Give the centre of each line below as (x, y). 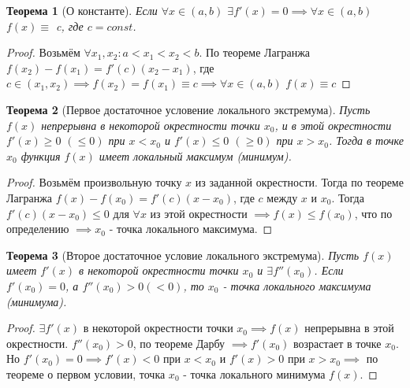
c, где (70, 26)
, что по (373, 213)
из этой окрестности (199, 213)
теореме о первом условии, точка (86, 373)
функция (41, 155)
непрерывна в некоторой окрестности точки (151, 125)
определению (38, 229)
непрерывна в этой (349, 328)
